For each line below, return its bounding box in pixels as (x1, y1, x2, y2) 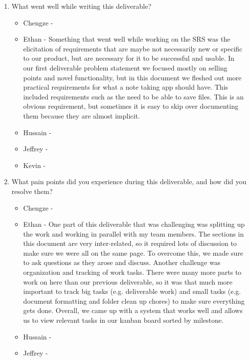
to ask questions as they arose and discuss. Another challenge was (23, 257, 221, 267)
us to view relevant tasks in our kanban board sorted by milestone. (23, 315, 224, 325)
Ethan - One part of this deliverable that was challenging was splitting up (23, 219, 245, 229)
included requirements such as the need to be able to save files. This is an (23, 91, 244, 101)
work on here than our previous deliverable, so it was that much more (23, 276, 233, 287)
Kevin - (23, 160, 46, 170)
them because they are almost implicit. (23, 110, 140, 120)
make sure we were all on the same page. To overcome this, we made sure (23, 247, 244, 258)
